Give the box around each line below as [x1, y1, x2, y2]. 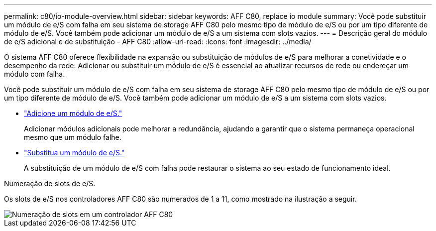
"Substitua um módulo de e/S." [24, 148, 125, 157]
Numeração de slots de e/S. [4, 179, 96, 188]
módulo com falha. [4, 70, 65, 78]
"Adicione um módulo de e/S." [24, 109, 122, 117]
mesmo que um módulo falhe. [24, 133, 121, 141]
